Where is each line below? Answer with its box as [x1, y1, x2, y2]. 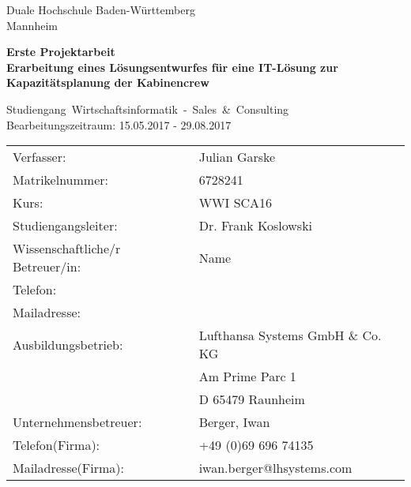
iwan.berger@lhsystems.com [198, 459, 353, 478]
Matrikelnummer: [13, 170, 108, 189]
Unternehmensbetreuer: [13, 413, 142, 432]
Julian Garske [198, 148, 276, 167]
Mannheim [6, 17, 58, 33]
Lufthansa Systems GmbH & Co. [198, 326, 382, 345]
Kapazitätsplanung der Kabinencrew [6, 74, 209, 91]
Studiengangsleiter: [13, 216, 118, 235]
